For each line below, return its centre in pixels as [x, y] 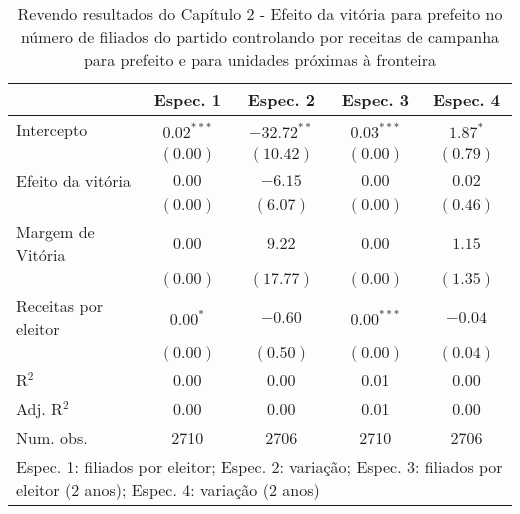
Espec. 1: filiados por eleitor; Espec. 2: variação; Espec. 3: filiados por [259, 466]
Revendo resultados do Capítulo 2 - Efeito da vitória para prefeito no [260, 13]
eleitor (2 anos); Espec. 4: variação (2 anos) [168, 489]
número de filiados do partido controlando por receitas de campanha [260, 36]
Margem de [55, 231]
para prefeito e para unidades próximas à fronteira [260, 59]
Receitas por [60, 305]
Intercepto [52, 129]
